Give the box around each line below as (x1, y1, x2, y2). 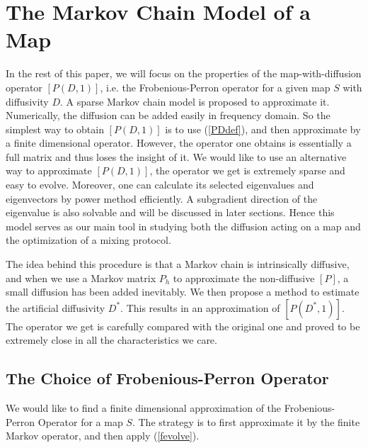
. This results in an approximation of (120, 300, 280, 315)
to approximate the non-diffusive (173, 270, 315, 285)
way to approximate (6, 163, 92, 178)
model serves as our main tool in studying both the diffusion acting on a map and (6, 218, 361, 233)
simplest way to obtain (6, 121, 104, 136)
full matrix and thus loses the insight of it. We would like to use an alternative (6, 149, 347, 164)
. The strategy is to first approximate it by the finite (132, 414, 360, 429)
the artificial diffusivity (6, 300, 105, 315)
